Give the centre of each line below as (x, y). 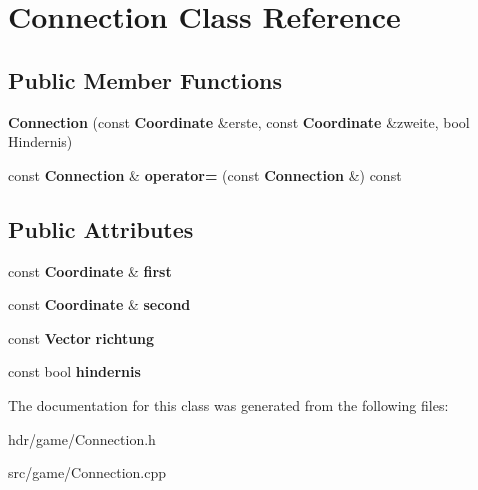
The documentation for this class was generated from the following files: (228, 404)
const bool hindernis (74, 371)
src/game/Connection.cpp (87, 472)
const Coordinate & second (99, 304)
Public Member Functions (145, 79)
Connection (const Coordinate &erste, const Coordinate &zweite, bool (239, 121)
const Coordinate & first (90, 270)
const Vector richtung (81, 337)
